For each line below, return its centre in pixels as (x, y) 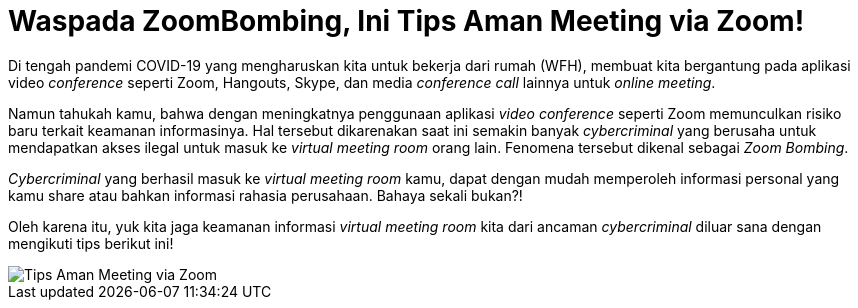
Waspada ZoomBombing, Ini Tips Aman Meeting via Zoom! (406, 21)
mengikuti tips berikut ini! (91, 243)
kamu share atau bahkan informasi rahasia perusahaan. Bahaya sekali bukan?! (265, 195)
